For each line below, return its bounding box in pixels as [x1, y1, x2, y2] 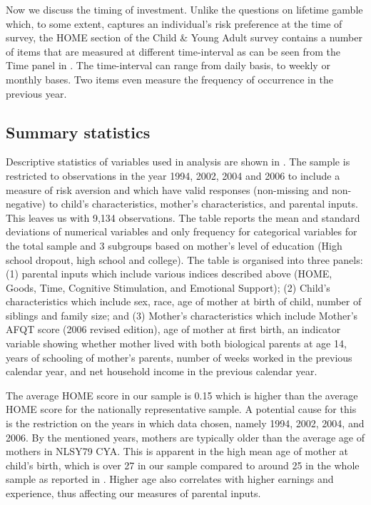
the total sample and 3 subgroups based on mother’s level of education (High [6, 238, 342, 252]
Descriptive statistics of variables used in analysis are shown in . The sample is [6, 154, 350, 169]
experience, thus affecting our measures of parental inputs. [6, 486, 261, 501]
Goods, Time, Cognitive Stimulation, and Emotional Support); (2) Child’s [6, 280, 330, 295]
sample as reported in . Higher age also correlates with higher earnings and [6, 471, 334, 486]
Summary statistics [6, 121, 151, 143]
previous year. [6, 86, 67, 101]
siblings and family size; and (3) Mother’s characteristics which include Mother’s [6, 307, 358, 322]
